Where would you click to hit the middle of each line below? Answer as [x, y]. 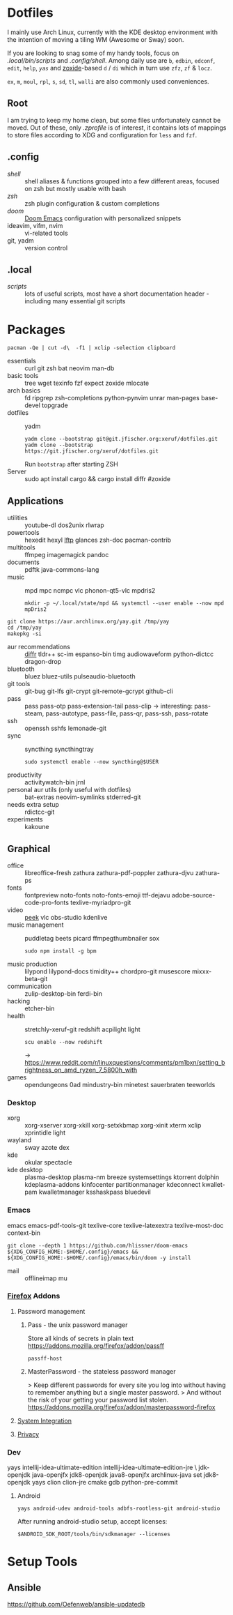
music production [32, 964]
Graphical [29, 849]
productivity [24, 775]
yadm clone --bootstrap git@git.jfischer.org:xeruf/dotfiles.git [121, 439]
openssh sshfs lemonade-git [65, 728]
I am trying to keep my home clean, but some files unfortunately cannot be [114, 120]
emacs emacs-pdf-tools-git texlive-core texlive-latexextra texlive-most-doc [115, 1225]
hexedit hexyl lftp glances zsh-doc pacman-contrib [98, 540]
